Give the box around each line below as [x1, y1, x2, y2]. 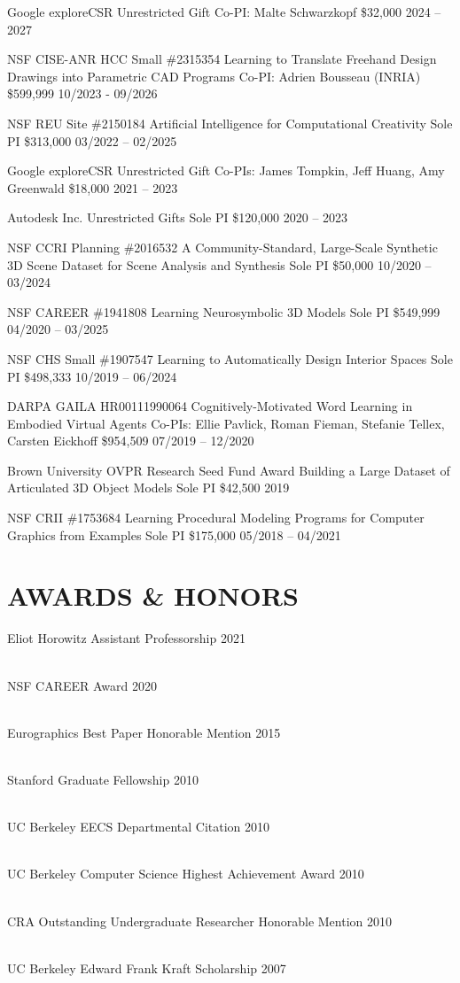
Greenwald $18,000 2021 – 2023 [7, 178, 178, 197]
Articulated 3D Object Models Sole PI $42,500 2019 [7, 478, 290, 497]
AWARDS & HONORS [7, 577, 299, 614]
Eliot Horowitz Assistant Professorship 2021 [7, 629, 246, 647]
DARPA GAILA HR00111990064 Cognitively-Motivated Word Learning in [7, 397, 413, 415]
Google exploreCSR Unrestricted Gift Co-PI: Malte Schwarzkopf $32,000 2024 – [7, 3, 441, 20]
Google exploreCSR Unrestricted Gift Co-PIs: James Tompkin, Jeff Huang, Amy [7, 161, 445, 180]
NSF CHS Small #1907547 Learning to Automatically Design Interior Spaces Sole [7, 349, 453, 368]
